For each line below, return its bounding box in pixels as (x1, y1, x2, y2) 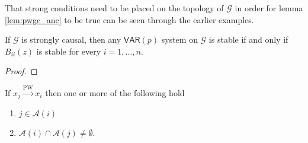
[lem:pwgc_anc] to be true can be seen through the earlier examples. (5, 13, 254, 26)
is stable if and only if (208, 33, 288, 46)
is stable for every (36, 45, 101, 57)
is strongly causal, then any (21, 33, 121, 46)
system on (161, 33, 198, 46)
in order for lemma (235, 2, 303, 14)
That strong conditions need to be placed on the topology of (5, 2, 224, 14)
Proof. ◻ (5, 65, 38, 77)
